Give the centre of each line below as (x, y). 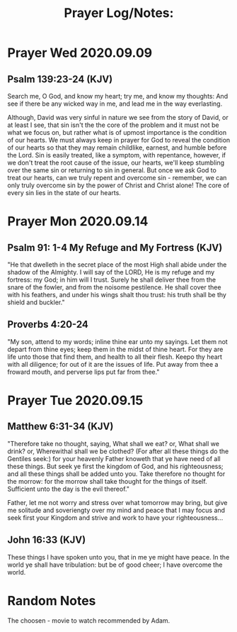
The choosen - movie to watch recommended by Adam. (89, 620)
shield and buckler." (36, 302)
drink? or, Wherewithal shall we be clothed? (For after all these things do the (118, 451)
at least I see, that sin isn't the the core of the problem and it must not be (113, 125)
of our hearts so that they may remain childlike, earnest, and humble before (117, 148)
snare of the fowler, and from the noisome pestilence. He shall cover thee (114, 287)
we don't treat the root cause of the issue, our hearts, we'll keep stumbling (116, 162)
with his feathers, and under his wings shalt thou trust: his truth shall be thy (117, 295)
